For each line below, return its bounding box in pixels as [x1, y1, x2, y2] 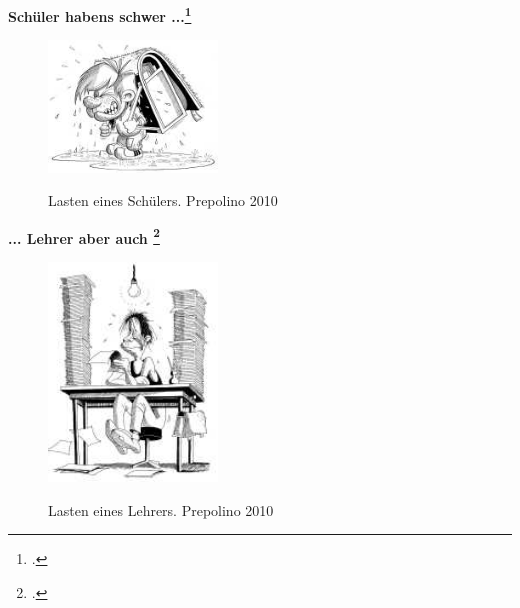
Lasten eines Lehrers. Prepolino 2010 [48, 499, 274, 520]
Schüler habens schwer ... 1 [8, 3, 192, 26]
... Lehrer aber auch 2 [8, 224, 160, 248]
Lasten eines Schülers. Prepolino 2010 [48, 190, 278, 211]
